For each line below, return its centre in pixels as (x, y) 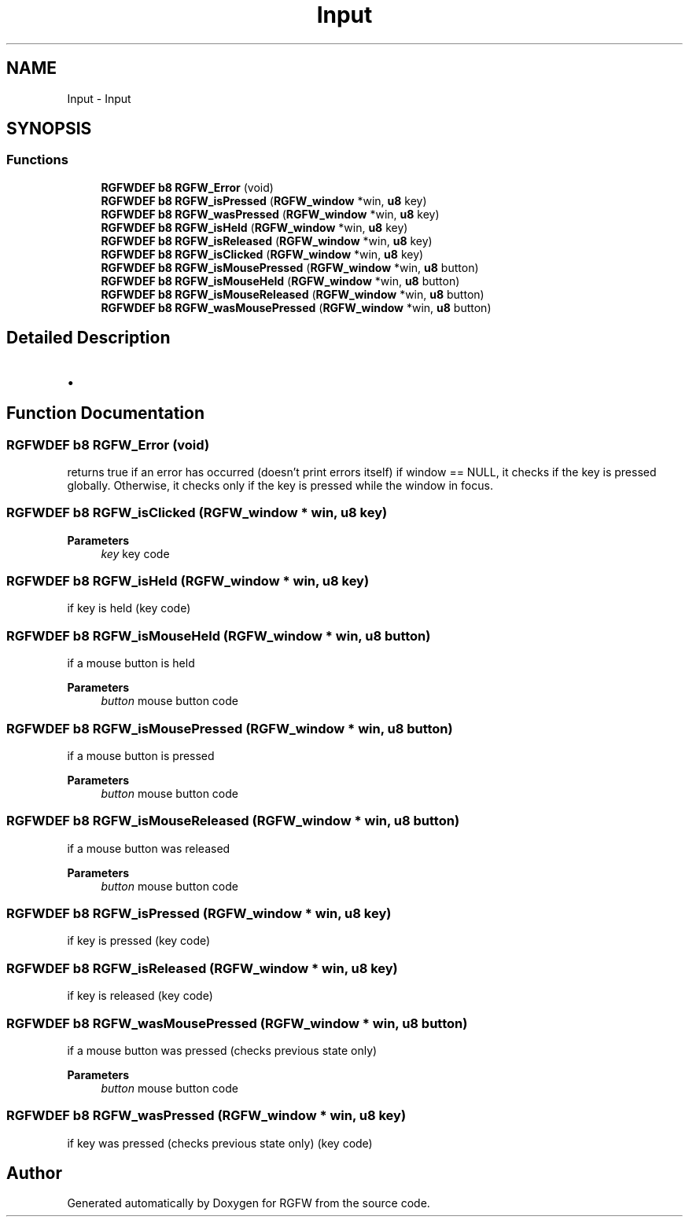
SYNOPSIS (49, 129)
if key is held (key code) (129, 608)
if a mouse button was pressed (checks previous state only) (222, 1050)
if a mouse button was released (149, 848)
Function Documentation (105, 413)
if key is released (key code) (140, 996)
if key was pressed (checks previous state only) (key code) (220, 1143)
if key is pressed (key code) (139, 941)
